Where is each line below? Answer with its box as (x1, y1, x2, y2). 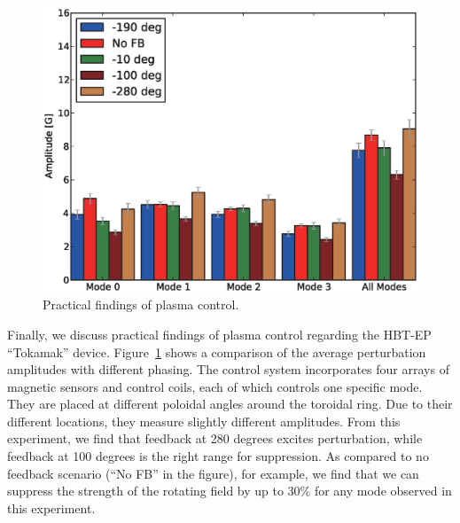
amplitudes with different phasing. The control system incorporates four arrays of (7, 360, 449, 379)
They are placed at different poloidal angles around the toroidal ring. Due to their (7, 394, 453, 413)
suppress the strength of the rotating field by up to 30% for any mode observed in (7, 481, 452, 500)
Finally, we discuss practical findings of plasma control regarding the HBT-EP (7, 324, 432, 343)
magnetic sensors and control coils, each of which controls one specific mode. (7, 377, 423, 395)
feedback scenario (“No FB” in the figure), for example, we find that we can (7, 464, 419, 482)
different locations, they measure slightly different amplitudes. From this (7, 411, 401, 430)
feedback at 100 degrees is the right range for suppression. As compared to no (7, 447, 429, 465)
